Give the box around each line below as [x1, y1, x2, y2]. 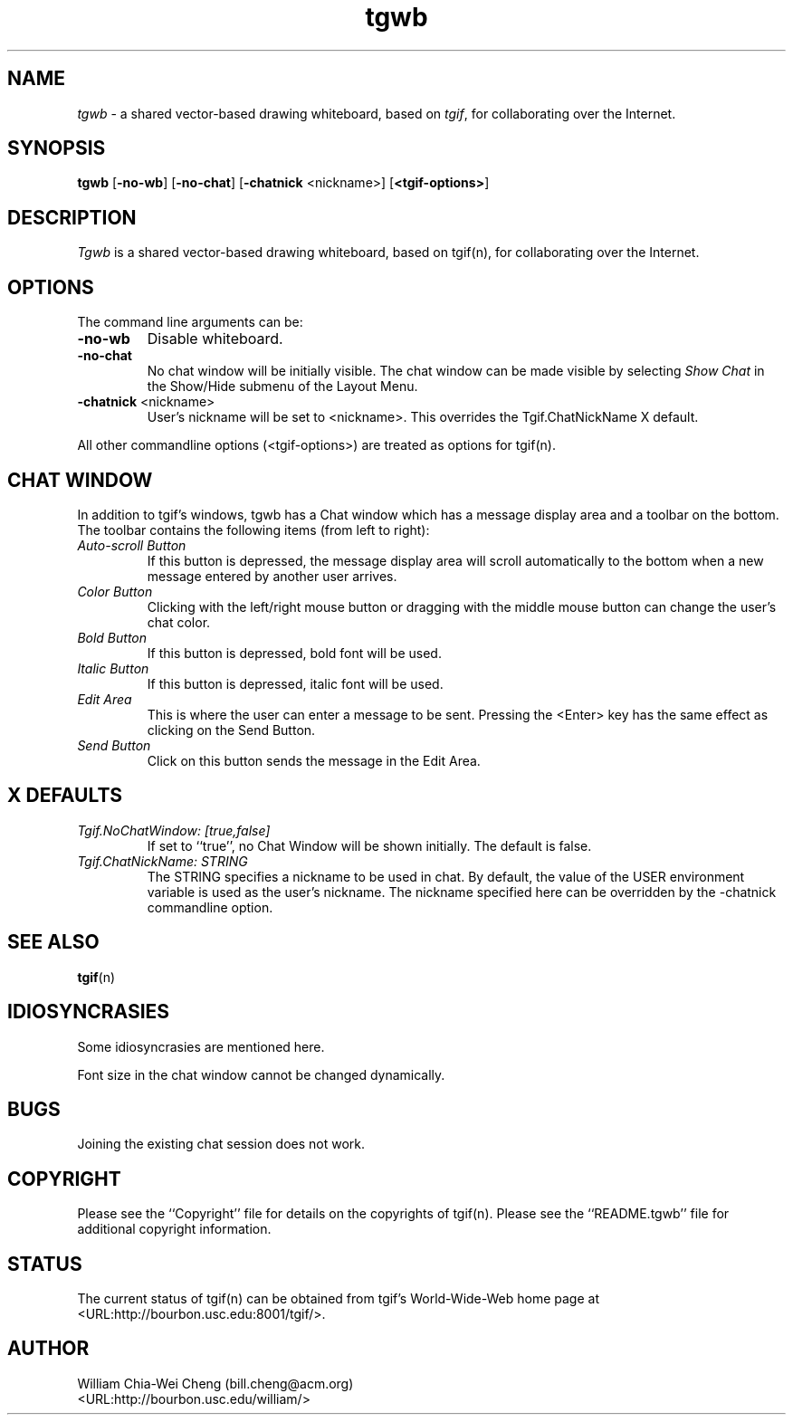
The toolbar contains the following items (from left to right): [77, 521, 430, 538]
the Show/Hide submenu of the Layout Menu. [147, 378, 418, 395]
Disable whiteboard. [147, 329, 283, 348]
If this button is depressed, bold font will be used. [147, 644, 442, 661]
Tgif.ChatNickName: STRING [77, 853, 248, 869]
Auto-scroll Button [77, 537, 186, 553]
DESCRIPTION [7, 205, 137, 229]
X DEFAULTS [7, 784, 123, 807]
